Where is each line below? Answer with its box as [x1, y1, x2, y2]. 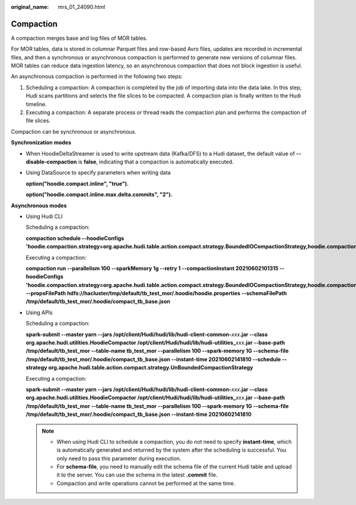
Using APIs [26, 309, 53, 316]
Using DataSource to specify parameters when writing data [26, 169, 171, 176]
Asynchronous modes [11, 202, 67, 209]
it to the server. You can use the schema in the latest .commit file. [56, 471, 218, 478]
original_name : [11, 4, 49, 10]
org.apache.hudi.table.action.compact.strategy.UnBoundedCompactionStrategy [48, 364, 253, 371]
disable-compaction [26, 158, 77, 165]
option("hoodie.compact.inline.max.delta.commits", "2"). [26, 191, 173, 198]
